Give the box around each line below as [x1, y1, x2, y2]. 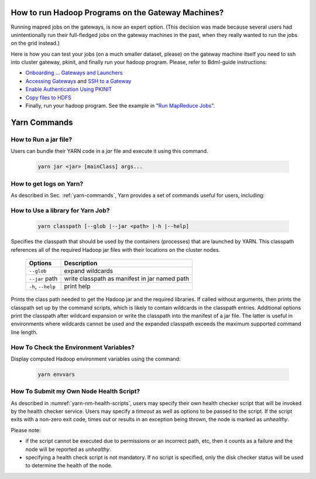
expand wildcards [64, 267, 114, 275]
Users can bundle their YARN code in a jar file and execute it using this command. [11, 148, 208, 155]
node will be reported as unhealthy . [25, 446, 111, 453]
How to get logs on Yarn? [11, 179, 84, 187]
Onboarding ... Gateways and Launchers [25, 69, 123, 76]
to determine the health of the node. [25, 462, 113, 469]
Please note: [11, 426, 41, 433]
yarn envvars [37, 371, 75, 378]
